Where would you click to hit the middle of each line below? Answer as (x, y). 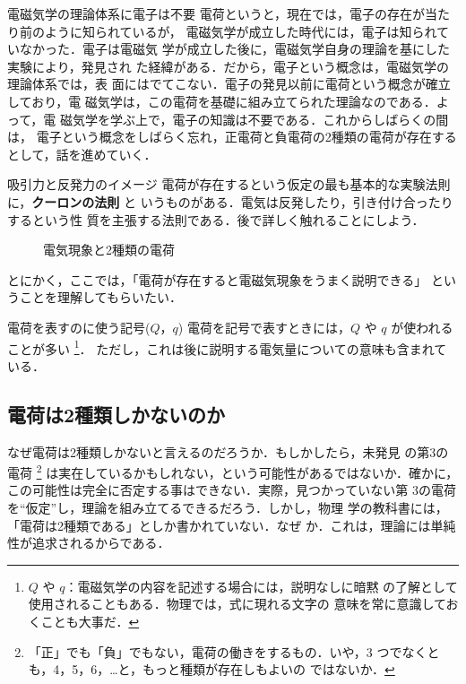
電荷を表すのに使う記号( (79, 327)
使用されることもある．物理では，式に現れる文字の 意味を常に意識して (237, 604)
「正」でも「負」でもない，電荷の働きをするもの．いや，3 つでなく (228, 651)
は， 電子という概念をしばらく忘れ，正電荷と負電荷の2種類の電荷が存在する (232, 137)
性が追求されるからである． (89, 543)
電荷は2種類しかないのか (116, 414)
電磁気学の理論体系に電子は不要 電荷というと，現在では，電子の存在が (216, 13)
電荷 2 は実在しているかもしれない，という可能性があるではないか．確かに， (233, 471)
